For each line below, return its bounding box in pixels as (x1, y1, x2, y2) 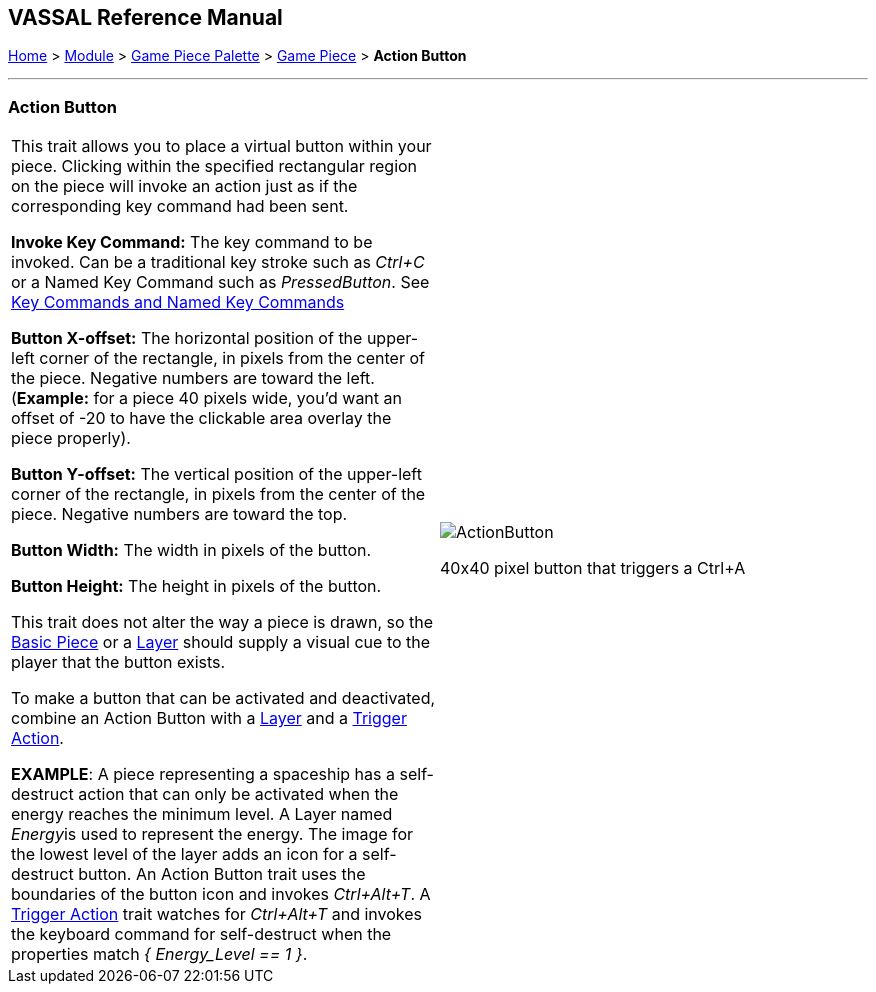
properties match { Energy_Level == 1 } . (11, 944, 308, 965)
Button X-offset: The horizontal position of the (11, 328, 363, 349)
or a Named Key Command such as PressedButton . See (11, 272, 430, 293)
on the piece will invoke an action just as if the (11, 176, 358, 197)
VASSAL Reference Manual (8, 5, 283, 30)
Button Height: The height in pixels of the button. (11, 576, 382, 597)
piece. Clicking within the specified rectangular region (11, 156, 418, 177)
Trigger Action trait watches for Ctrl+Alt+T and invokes (11, 904, 423, 925)
